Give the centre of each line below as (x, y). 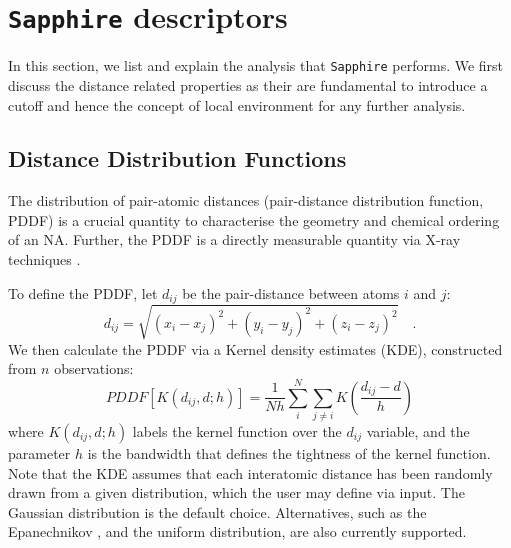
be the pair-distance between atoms (291, 292)
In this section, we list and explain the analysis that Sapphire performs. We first (256, 65)
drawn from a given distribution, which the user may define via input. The (236, 492)
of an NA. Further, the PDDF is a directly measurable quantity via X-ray (234, 239)
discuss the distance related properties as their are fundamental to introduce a (248, 84)
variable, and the (418, 430)
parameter (39, 452)
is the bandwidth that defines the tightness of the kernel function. (289, 452)
